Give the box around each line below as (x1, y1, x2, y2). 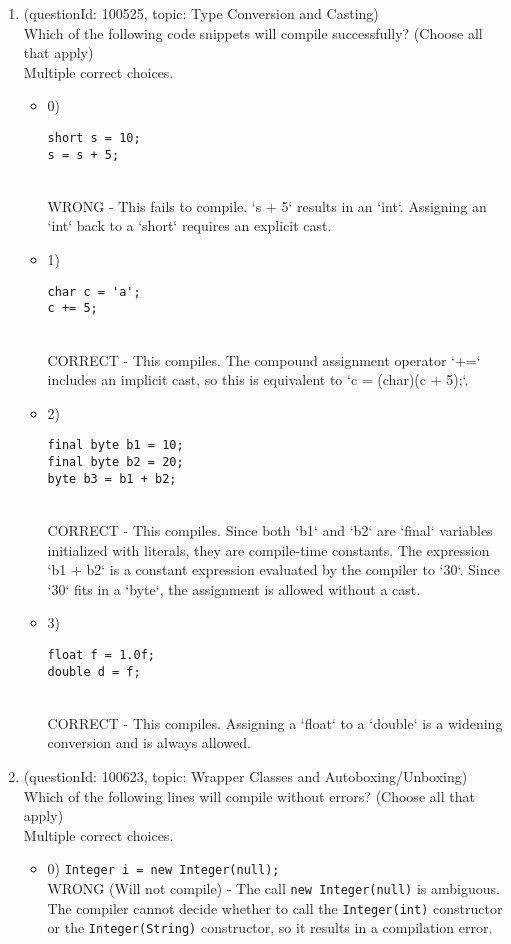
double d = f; (47, 664, 141, 679)
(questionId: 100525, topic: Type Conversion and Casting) (23, 3, 379, 23)
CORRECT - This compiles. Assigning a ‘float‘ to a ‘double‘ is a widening (47, 712, 503, 733)
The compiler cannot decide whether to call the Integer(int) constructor (47, 897, 503, 918)
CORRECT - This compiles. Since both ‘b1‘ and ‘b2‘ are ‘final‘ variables (47, 519, 493, 540)
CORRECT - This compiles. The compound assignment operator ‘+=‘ (47, 349, 481, 370)
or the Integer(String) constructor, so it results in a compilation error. (47, 917, 493, 938)
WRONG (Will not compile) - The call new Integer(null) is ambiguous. (47, 878, 500, 898)
